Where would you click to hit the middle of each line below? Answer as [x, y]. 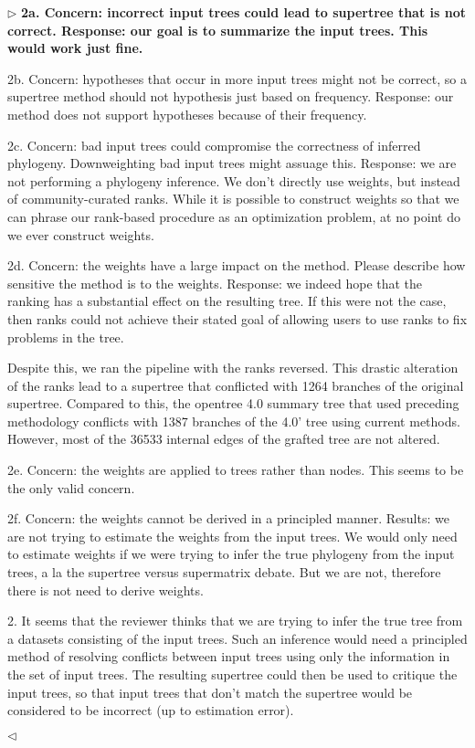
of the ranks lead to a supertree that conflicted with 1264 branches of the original [236, 385]
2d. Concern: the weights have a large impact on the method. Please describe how [237, 265]
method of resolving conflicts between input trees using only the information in [229, 656]
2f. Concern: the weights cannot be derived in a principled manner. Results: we [228, 518]
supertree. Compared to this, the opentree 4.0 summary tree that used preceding [233, 403]
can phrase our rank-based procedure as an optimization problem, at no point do [234, 216]
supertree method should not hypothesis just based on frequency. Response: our [231, 96]
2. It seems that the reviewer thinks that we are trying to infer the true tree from [235, 621]
